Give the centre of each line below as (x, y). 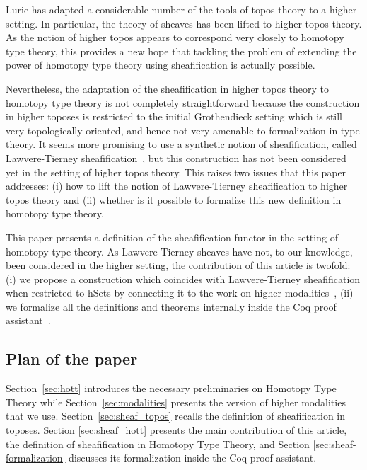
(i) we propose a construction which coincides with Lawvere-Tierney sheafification (183, 279)
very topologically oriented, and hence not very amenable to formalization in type (183, 130)
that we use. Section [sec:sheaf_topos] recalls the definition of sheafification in (176, 416)
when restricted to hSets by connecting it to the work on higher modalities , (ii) (180, 293)
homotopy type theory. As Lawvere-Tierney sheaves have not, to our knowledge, (179, 251)
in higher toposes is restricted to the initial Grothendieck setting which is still (174, 116)
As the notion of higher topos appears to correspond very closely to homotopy (175, 37)
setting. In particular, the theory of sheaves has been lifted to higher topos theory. (184, 23)
